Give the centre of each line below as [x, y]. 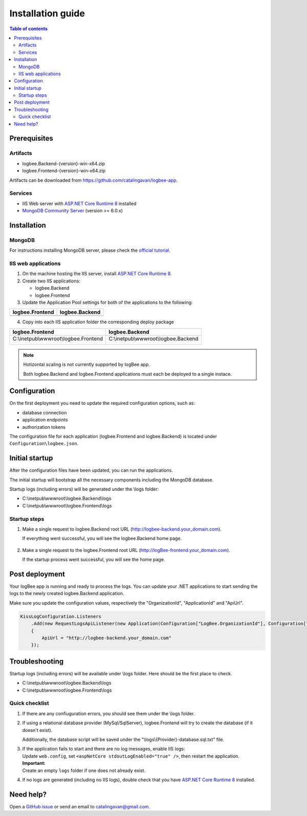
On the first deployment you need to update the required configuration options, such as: [102, 403]
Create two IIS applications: [51, 281]
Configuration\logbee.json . [44, 444]
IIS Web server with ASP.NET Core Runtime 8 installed [79, 203]
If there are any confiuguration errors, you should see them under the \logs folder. [108, 713]
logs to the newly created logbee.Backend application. [67, 593]
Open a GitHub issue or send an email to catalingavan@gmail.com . [80, 806]
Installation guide [47, 13]
